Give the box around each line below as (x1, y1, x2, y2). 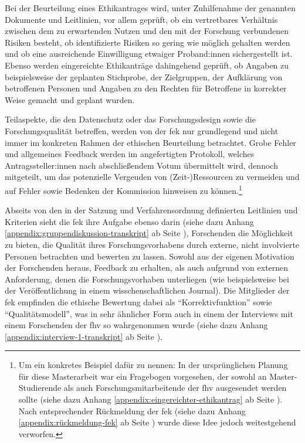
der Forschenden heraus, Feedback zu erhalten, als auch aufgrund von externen (5, 261, 289, 274)
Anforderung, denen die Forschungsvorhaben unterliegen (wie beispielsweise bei (5, 272, 289, 285)
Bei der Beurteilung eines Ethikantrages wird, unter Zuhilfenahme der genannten (5, 2, 296, 13)
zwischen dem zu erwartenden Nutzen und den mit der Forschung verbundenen (5, 25, 289, 37)
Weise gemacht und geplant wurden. (5, 93, 135, 105)
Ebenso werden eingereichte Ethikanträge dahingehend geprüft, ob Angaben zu (5, 59, 289, 71)
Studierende (18, 381, 62, 394)
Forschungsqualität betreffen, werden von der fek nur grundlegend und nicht (5, 124, 279, 137)
